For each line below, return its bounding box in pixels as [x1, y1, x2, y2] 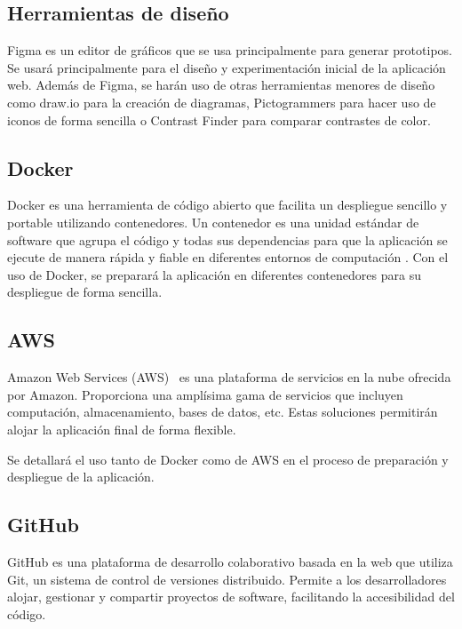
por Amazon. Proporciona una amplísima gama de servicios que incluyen [7, 385, 403, 403]
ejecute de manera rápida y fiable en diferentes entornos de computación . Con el [7, 248, 449, 267]
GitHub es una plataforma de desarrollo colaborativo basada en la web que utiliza [7, 552, 453, 570]
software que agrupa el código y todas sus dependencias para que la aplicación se [7, 230, 448, 249]
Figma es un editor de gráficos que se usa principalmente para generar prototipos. [7, 41, 452, 60]
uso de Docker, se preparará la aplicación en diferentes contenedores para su [7, 265, 421, 283]
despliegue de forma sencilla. [7, 283, 163, 301]
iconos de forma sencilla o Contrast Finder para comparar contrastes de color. [7, 110, 431, 129]
